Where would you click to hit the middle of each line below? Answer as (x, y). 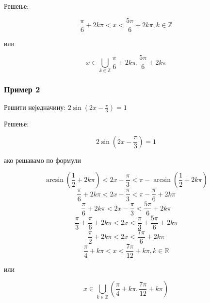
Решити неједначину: (35, 107)
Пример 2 (22, 89)
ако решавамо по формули (43, 160)
